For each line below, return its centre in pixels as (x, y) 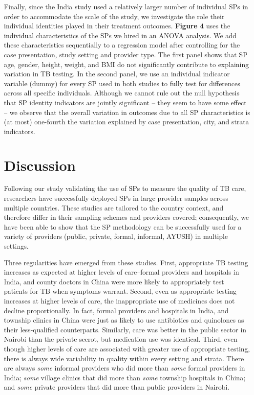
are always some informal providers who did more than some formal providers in (125, 368)
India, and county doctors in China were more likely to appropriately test (114, 281)
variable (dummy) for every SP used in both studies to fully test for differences (122, 83)
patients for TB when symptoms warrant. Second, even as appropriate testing (120, 291)
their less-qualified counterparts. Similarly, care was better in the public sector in (125, 329)
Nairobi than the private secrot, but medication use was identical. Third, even (121, 339)
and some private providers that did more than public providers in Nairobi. (117, 387)
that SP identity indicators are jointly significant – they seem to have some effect (125, 102)
